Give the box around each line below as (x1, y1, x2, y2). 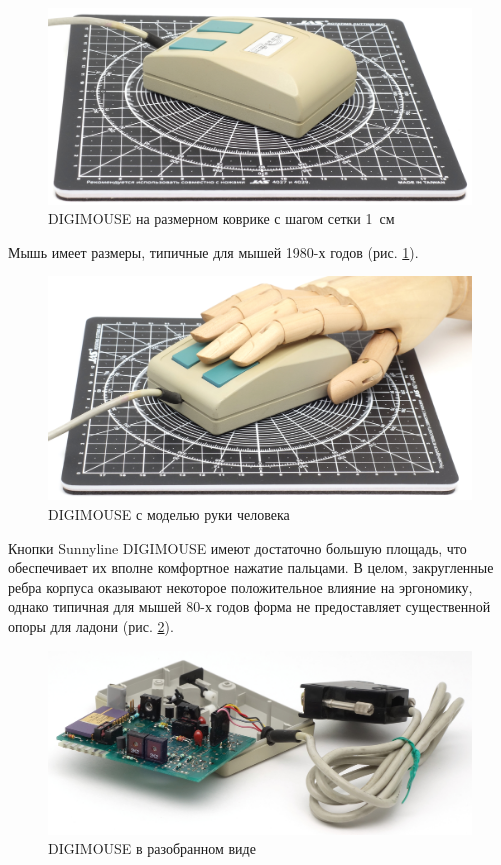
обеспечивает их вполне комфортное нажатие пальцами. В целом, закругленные (8, 557, 494, 578)
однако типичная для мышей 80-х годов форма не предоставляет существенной (8, 596, 491, 617)
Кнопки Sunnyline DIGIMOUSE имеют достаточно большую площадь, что (8, 537, 467, 558)
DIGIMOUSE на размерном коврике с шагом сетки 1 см (48, 208, 395, 229)
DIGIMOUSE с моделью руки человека (48, 504, 290, 525)
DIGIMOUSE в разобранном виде (48, 838, 256, 859)
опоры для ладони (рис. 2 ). (8, 616, 174, 637)
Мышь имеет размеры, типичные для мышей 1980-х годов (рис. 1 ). (8, 241, 419, 262)
